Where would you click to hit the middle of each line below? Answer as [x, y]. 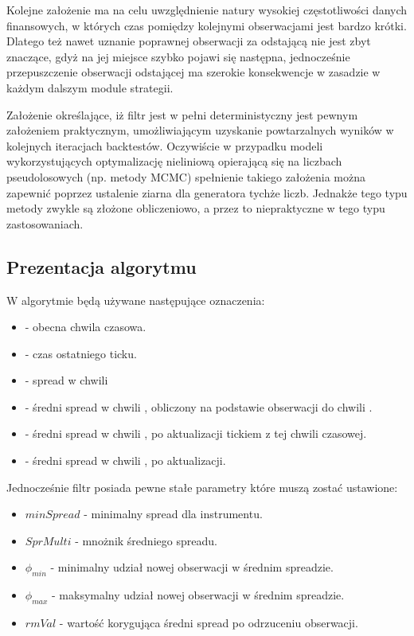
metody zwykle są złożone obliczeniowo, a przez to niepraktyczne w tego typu [196, 208]
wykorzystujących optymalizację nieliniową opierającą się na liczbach [174, 161]
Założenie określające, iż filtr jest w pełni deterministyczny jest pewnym [182, 114]
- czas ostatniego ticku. [81, 353]
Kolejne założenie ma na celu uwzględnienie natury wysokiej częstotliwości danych [207, 10]
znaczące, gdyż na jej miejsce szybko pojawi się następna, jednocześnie [178, 56]
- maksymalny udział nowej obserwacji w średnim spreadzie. [198, 595]
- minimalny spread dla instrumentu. [173, 514]
